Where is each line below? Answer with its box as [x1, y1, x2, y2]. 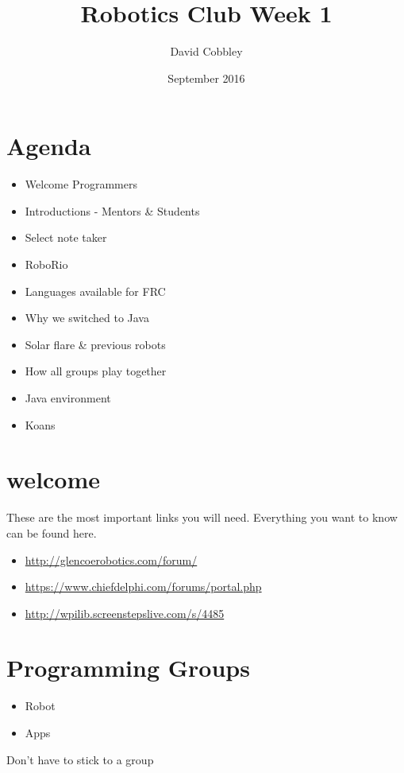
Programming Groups [6, 651, 250, 684]
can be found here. [6, 524, 97, 541]
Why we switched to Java [25, 309, 149, 326]
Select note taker [25, 229, 107, 246]
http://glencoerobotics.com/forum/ [25, 551, 198, 568]
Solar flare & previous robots [25, 336, 166, 352]
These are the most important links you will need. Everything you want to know [6, 509, 398, 526]
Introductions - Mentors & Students [25, 202, 200, 219]
